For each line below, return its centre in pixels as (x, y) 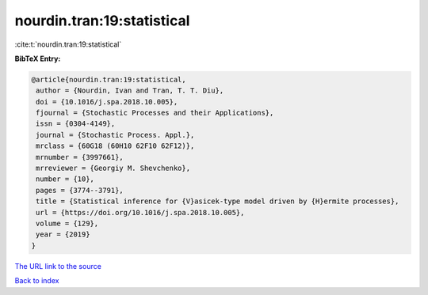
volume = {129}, (67, 223)
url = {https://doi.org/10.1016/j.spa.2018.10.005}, (140, 212)
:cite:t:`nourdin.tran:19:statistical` (68, 44)
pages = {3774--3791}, (80, 190)
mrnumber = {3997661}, (80, 157)
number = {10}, (65, 179)
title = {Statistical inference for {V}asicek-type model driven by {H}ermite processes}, (218, 201)
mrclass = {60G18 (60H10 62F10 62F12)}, (115, 146)
